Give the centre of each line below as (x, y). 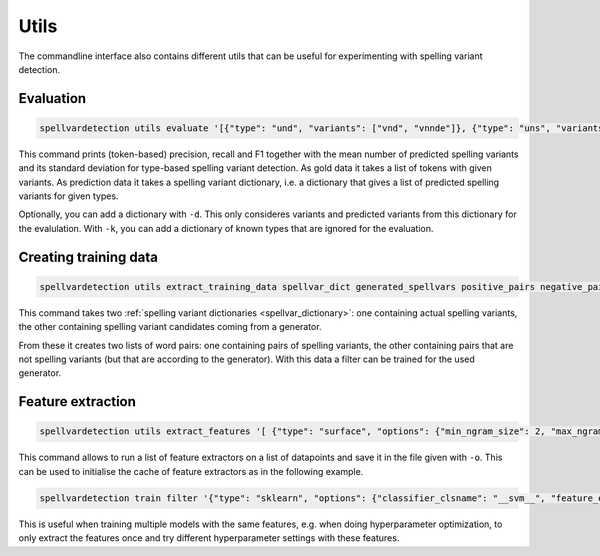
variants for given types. (68, 196)
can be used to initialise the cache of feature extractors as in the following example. (191, 471)
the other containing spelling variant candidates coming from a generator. (170, 327)
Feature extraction (77, 401)
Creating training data (88, 256)
